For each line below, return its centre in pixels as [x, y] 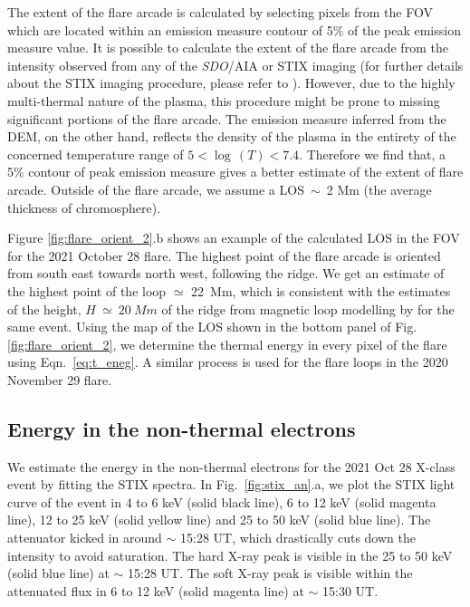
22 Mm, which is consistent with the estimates [321, 290]
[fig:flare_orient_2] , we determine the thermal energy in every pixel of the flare [227, 344]
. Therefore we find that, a [372, 154]
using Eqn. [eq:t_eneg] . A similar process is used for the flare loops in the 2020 [228, 362]
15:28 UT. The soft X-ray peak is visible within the [270, 573]
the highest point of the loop [87, 290]
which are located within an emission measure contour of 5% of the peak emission [234, 29]
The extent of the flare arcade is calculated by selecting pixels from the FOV [220, 12]
